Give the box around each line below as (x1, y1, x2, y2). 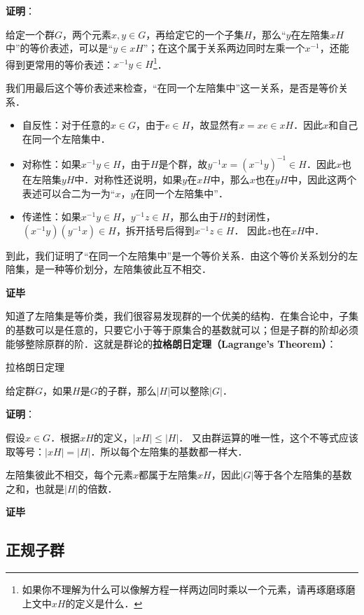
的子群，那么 (97, 383, 157, 397)
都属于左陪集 (139, 467, 198, 482)
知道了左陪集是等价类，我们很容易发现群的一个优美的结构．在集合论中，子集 (6, 309, 358, 323)
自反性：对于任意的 (22, 118, 111, 132)
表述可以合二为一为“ (22, 185, 115, 200)
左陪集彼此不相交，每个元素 (6, 467, 133, 482)
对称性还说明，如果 (94, 171, 183, 186)
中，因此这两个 (288, 171, 357, 186)
